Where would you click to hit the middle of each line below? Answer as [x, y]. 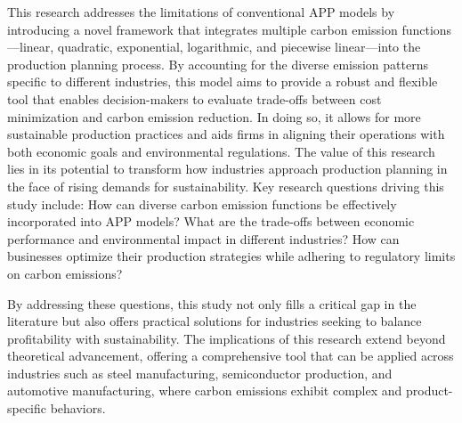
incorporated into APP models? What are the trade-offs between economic [211, 221]
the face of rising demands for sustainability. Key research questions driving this [226, 186]
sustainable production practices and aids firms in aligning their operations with [226, 134]
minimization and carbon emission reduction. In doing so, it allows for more [214, 116]
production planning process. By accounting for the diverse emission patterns [218, 64]
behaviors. [78, 408]
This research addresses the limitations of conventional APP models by [201, 12]
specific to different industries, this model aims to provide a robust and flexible [223, 81]
